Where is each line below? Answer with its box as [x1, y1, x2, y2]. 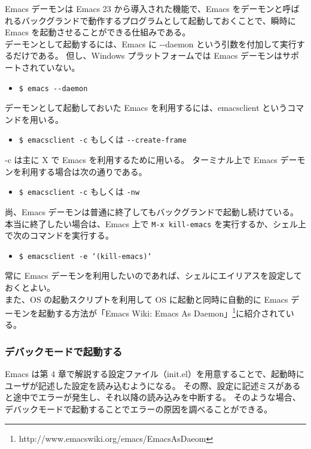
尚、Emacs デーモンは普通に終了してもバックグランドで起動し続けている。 [5, 205, 298, 218]
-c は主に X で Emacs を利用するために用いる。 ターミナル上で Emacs [5, 153, 278, 166]
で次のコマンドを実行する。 [5, 229, 114, 242]
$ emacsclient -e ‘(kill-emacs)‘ [19, 252, 152, 261]
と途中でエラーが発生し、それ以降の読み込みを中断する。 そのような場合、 [5, 391, 301, 403]
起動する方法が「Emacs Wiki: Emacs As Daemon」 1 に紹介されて [38, 305, 286, 319]
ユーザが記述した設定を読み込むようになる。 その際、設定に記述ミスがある [5, 379, 301, 391]
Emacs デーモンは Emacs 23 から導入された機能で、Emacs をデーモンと [5, 2, 283, 14]
